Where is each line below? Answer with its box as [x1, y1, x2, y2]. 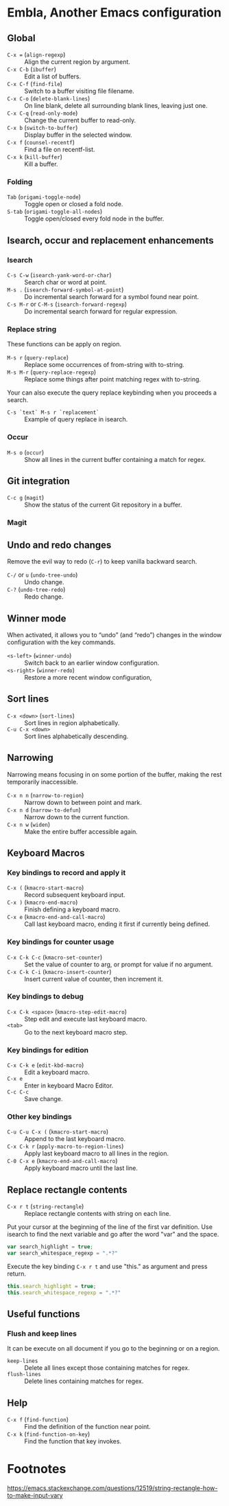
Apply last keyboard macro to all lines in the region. [24, 1149, 169, 1158]
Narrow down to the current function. [24, 812, 130, 821]
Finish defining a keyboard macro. [24, 905, 121, 913]
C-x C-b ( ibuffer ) [7, 65, 57, 73]
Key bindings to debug [7, 992, 84, 1001]
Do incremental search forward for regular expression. [24, 307, 178, 315]
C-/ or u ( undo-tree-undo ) [7, 571, 78, 579]
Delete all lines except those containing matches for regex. [24, 1364, 190, 1372]
